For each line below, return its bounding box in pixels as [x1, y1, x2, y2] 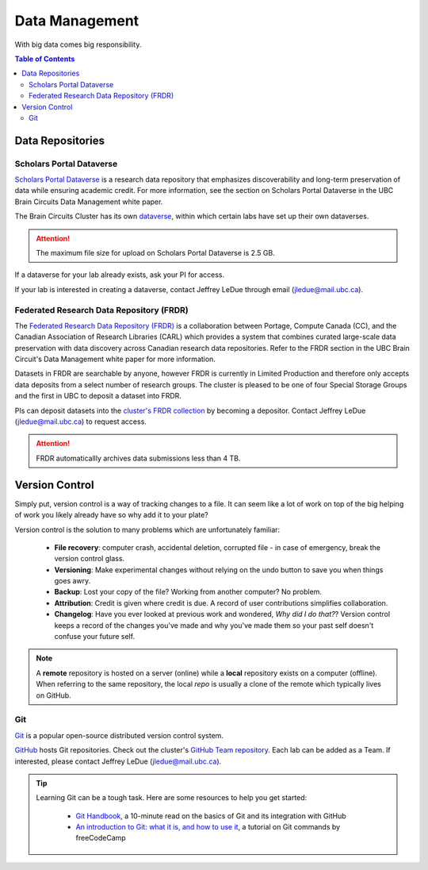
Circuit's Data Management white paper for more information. [14, 354, 216, 364]
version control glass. [54, 554, 125, 564]
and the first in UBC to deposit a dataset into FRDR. [14, 391, 182, 401]
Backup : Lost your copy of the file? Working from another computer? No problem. [54, 587, 323, 597]
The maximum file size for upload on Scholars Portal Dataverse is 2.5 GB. [36, 248, 275, 257]
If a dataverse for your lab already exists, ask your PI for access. [14, 270, 225, 279]
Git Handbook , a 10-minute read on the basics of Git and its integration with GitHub [75, 810, 346, 821]
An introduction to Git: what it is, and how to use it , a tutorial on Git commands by [75, 822, 341, 832]
